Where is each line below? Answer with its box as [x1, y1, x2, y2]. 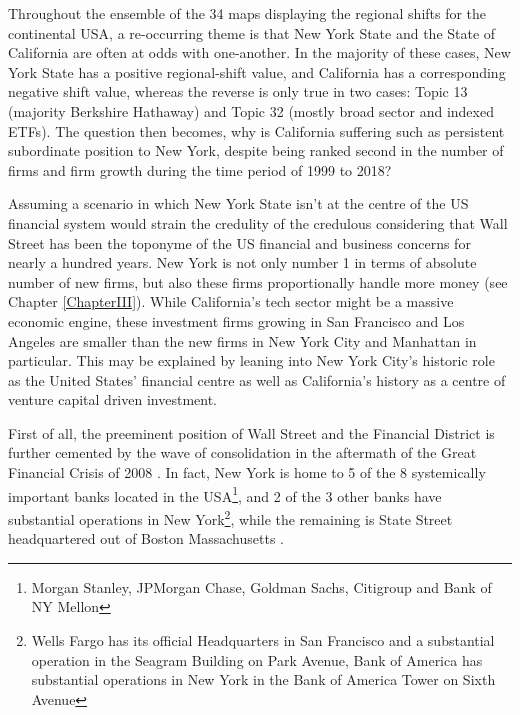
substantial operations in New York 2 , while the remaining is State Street [8, 505, 453, 529]
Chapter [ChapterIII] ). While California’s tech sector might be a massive [8, 291, 454, 312]
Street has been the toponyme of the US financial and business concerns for [8, 232, 471, 253]
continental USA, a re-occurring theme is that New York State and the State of [8, 22, 496, 43]
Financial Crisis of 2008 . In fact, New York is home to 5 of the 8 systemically [8, 462, 486, 483]
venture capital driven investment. [8, 389, 217, 410]
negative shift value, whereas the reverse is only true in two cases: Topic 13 [8, 81, 468, 102]
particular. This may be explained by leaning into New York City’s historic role [8, 350, 495, 371]
